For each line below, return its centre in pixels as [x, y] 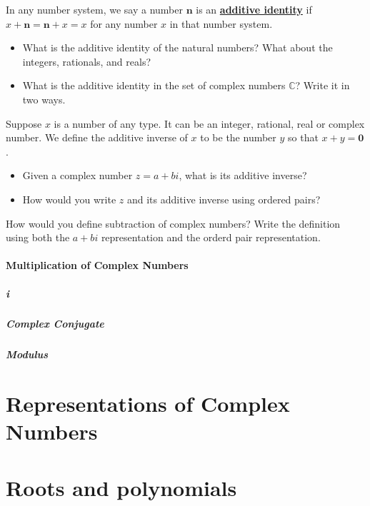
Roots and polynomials [121, 487]
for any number [124, 23]
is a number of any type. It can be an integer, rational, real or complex [209, 123]
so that [303, 137]
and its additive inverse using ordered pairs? [224, 199]
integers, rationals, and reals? [87, 61]
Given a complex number [77, 175]
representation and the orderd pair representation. [211, 237]
